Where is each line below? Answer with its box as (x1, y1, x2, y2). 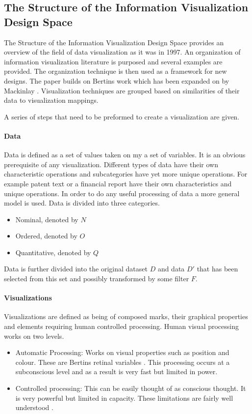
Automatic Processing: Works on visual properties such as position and (15, 347, 229, 357)
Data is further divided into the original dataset (4, 264, 148, 274)
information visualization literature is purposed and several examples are (4, 56, 223, 66)
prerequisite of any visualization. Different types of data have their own (4, 159, 218, 169)
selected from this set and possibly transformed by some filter (4, 273, 189, 284)
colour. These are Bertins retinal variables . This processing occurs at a (15, 356, 230, 367)
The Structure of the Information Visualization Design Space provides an (4, 37, 224, 47)
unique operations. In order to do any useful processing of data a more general (4, 188, 240, 198)
